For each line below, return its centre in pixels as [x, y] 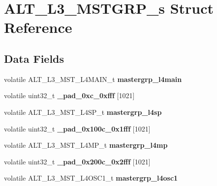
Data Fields [34, 58]
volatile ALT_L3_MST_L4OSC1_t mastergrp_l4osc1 [91, 178]
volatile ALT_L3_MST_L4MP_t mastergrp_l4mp [86, 145]
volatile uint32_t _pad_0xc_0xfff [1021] [69, 95]
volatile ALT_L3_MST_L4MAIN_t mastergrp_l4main [93, 79]
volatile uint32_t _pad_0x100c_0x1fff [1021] [77, 128]
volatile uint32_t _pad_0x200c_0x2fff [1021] [77, 161]
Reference [38, 27]
